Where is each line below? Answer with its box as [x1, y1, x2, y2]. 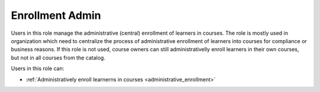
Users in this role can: [11, 65, 65, 72]
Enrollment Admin [11, 9, 101, 22]
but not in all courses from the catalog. [11, 54, 106, 61]
